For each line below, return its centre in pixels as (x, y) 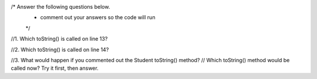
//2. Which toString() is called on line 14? (60, 49)
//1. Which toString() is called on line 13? (59, 39)
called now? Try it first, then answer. (55, 68)
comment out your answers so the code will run (98, 17)
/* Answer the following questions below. (60, 7)
